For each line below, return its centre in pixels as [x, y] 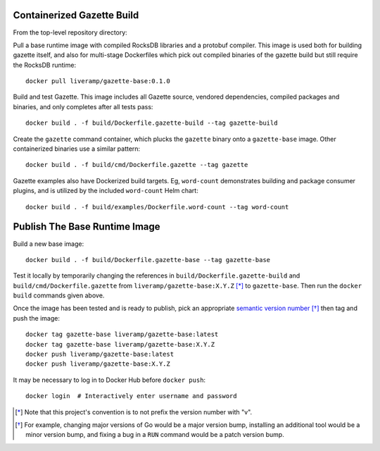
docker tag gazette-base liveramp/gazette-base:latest [122, 334]
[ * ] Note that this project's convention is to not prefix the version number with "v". [134, 412]
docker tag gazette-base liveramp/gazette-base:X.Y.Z [120, 344]
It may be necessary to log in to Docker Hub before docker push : [109, 380]
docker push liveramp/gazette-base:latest [100, 354]
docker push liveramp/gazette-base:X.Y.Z [98, 364]
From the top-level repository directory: [70, 32]
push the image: [36, 318]
